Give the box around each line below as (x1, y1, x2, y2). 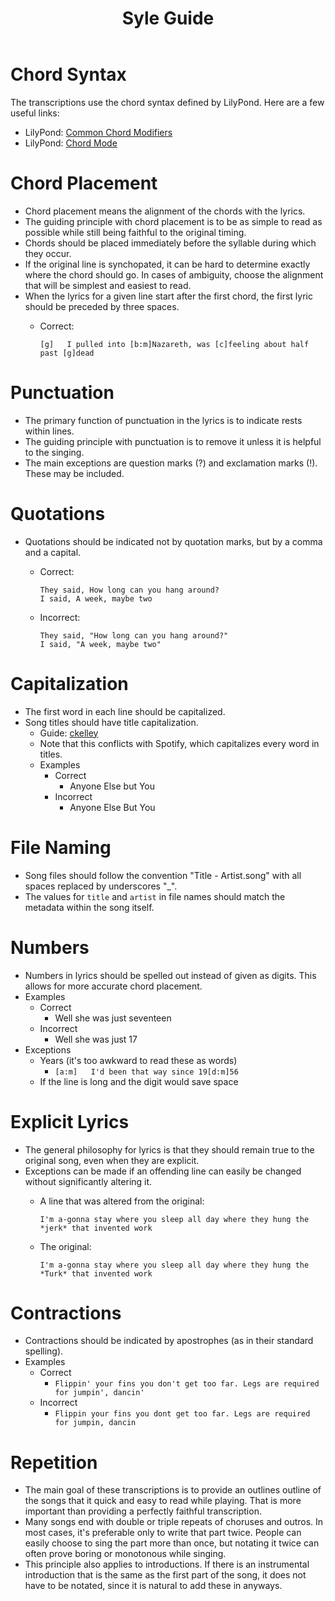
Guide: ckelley (39, 727, 99, 739)
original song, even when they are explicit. (24, 1154, 200, 1166)
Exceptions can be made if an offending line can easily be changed (24, 1165, 302, 1177)
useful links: (10, 107, 60, 119)
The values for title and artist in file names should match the (24, 890, 286, 902)
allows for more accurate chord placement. (24, 980, 203, 992)
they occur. (24, 247, 72, 259)
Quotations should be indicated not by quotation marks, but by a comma (24, 535, 323, 547)
